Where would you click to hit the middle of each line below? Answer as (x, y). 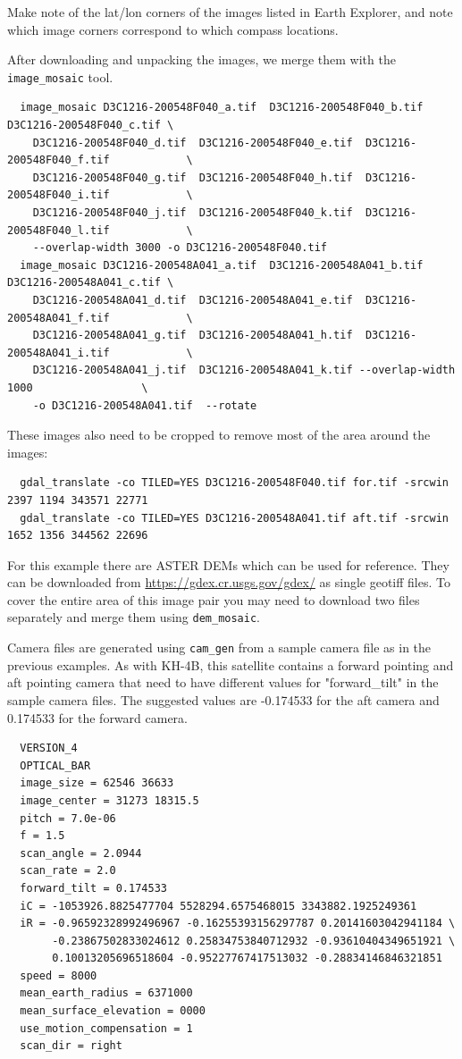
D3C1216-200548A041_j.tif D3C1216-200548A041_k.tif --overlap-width (244, 370)
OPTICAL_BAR (55, 765)
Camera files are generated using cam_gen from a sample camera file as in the (219, 647)
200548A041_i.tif (59, 353)
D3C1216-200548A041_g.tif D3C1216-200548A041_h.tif (193, 336)
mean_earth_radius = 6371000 (106, 993)
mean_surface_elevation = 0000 (113, 1011)
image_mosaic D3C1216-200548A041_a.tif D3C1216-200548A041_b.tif (222, 265)
